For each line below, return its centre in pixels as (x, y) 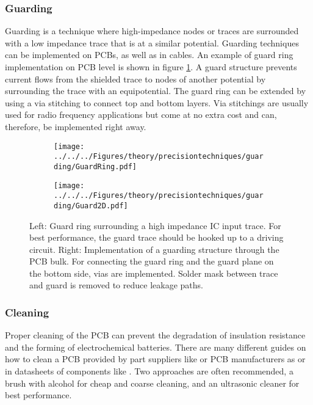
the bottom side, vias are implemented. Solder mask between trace (154, 273)
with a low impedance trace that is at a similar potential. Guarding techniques (152, 42)
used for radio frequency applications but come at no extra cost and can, (141, 115)
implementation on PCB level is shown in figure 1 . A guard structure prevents (151, 67)
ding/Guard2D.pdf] (91, 206)
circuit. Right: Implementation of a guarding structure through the (154, 249)
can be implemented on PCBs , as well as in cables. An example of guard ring (149, 55)
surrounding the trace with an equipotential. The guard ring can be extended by (156, 91)
